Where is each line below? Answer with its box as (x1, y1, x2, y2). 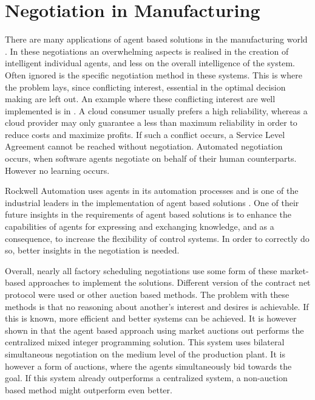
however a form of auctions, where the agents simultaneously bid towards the (5, 359, 292, 372)
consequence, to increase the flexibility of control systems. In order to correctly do (5, 232, 310, 244)
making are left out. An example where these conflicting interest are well (5, 92, 276, 105)
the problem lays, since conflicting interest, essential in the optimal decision (5, 80, 286, 93)
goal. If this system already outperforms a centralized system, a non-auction (5, 371, 288, 384)
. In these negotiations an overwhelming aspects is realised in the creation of (5, 44, 289, 57)
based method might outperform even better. (5, 383, 172, 396)
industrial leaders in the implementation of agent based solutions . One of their (5, 196, 299, 209)
